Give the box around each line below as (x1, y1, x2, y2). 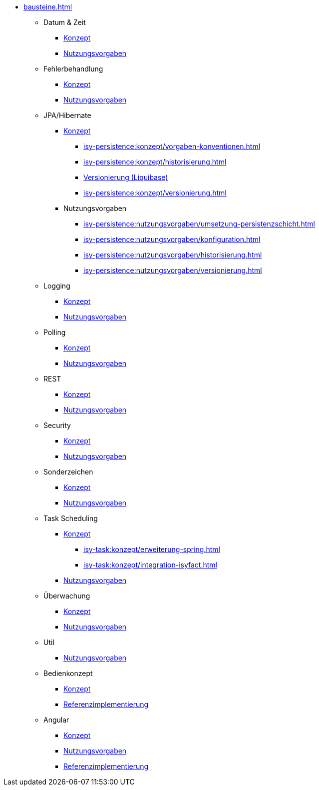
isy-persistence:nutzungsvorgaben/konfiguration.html (83, 235, 261, 243)
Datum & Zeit (43, 18, 86, 26)
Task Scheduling (43, 514, 98, 522)
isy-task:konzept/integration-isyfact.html (83, 560, 217, 569)
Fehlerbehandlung (43, 64, 103, 73)
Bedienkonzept (43, 669, 93, 677)
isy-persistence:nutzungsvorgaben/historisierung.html (83, 250, 262, 259)
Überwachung (43, 591, 90, 600)
